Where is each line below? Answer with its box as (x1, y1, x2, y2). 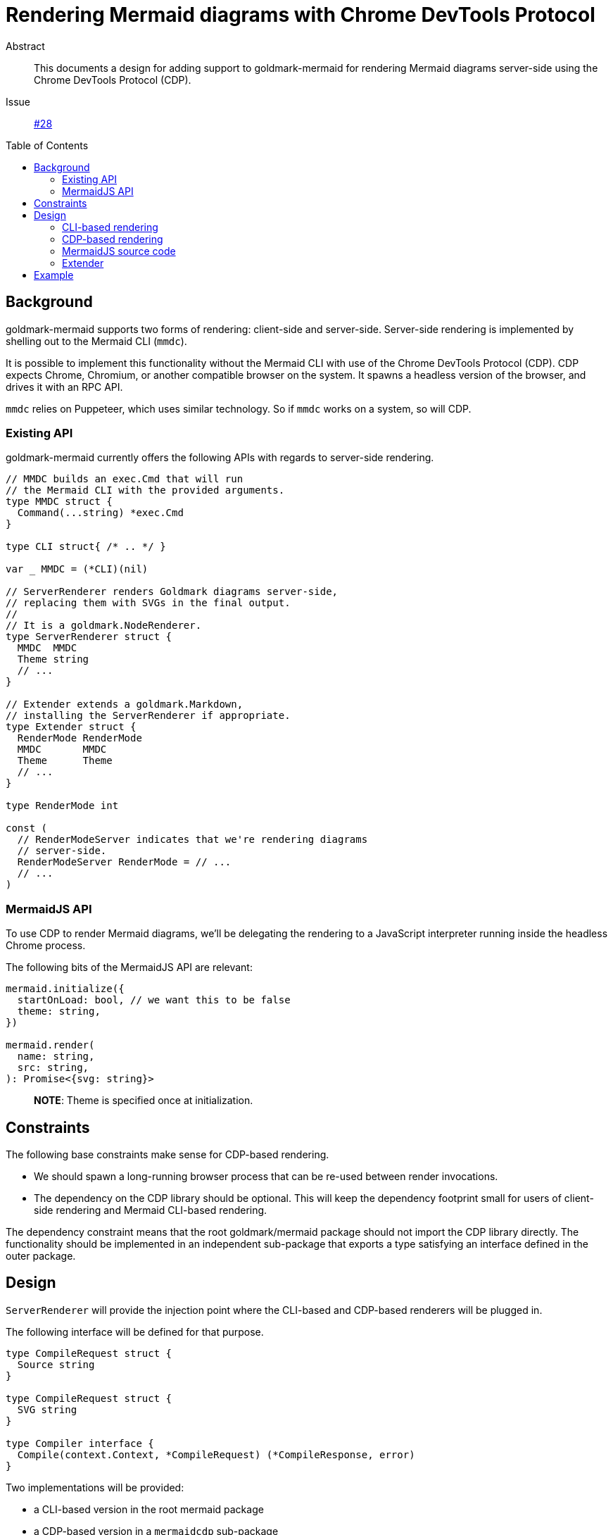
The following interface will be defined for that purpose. (6, 1325, 264, 1338)
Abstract (6, 39, 45, 52)
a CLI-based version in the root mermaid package (34, 1503, 264, 1515)
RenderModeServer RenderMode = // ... (17, 856, 232, 868)
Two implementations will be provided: (6, 1481, 184, 1493)
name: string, (17, 1051, 95, 1063)
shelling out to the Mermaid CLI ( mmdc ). (6, 334, 187, 347)
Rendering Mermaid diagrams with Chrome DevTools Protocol (6, 3, 595, 27)
